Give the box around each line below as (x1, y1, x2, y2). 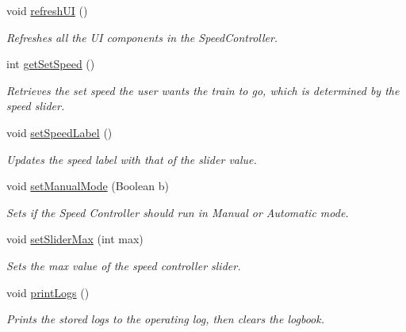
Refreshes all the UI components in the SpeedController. (6, 29, 278, 45)
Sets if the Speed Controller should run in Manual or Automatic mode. (6, 204, 349, 220)
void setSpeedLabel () (6, 124, 113, 140)
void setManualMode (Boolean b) (6, 177, 169, 194)
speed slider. (6, 97, 65, 114)
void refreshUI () (6, 2, 88, 18)
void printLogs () (6, 284, 90, 300)
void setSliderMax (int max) (6, 231, 144, 247)
